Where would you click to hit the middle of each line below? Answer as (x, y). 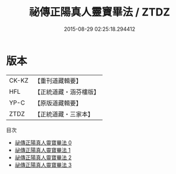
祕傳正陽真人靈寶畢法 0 (43, 143)
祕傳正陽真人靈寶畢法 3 (43, 164)
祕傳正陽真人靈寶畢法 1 (43, 150)
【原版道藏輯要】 (58, 103)
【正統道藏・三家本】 (64, 114)
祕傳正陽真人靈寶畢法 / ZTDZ (100, 12)
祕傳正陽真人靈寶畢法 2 (43, 157)
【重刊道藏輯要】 (58, 81)
